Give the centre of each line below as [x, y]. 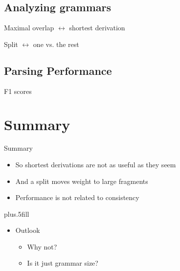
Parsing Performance [58, 70]
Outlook [28, 230]
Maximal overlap [29, 28]
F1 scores [18, 91]
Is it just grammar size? [63, 263]
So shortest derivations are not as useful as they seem [96, 164]
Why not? [42, 246]
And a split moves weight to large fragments [82, 181]
